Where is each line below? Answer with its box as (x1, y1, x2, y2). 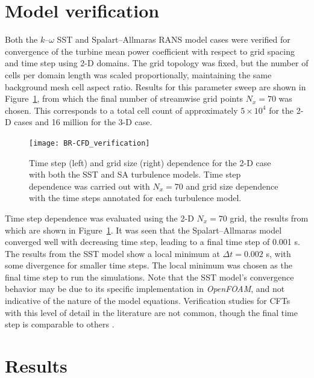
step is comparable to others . (5, 318, 115, 330)
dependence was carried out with (29, 179, 150, 192)
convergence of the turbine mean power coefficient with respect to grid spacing (5, 45, 295, 57)
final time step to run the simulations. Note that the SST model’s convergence (5, 270, 294, 283)
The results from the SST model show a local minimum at (5, 247, 220, 259)
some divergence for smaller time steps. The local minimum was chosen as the (5, 259, 292, 271)
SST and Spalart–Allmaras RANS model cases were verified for (57, 33, 290, 46)
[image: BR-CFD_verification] (29, 138, 150, 147)
